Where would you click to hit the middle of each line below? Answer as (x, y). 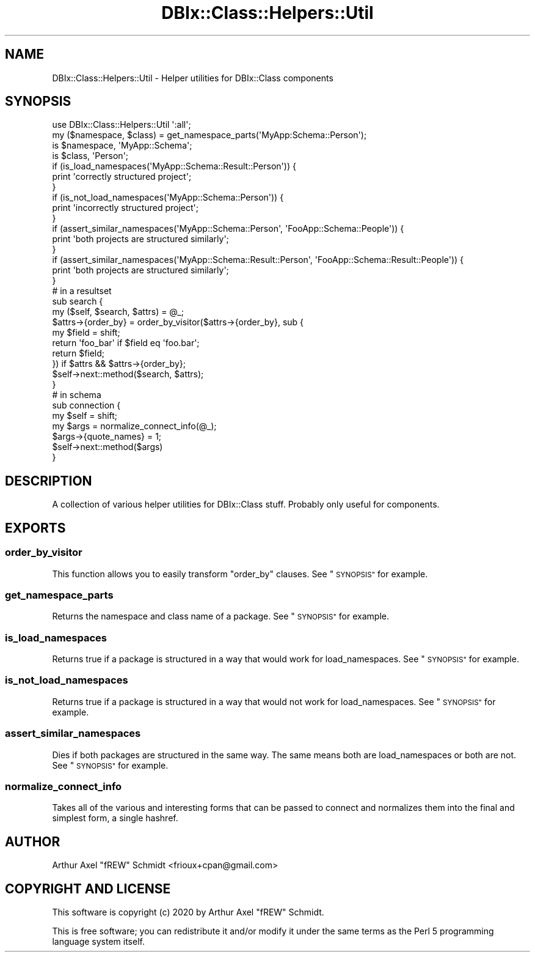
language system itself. (98, 941)
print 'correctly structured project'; (122, 177)
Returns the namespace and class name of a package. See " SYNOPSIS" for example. (220, 616)
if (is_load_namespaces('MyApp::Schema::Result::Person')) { (174, 166)
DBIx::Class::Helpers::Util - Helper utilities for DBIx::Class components (193, 78)
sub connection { (86, 405)
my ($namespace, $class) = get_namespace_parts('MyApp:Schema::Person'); (209, 135)
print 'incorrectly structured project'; (125, 208)
